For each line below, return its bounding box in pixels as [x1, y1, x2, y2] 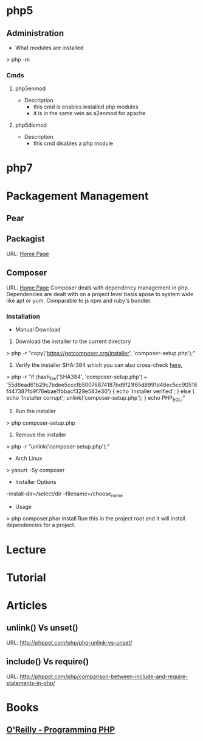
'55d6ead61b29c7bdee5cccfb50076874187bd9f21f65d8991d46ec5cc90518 [6, 381, 198, 388]
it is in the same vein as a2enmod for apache [33, 110, 146, 117]
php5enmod [15, 85, 46, 92]
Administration [6, 28, 64, 38]
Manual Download [15, 325, 61, 333]
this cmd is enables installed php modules [33, 103, 139, 110]
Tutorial [6, 570, 47, 584]
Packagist [6, 234, 45, 244]
